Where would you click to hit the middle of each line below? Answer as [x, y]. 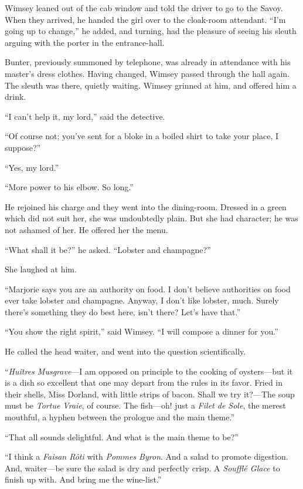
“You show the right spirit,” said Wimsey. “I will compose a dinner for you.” [142, 331]
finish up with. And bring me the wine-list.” [83, 479]
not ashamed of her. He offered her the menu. [86, 229]
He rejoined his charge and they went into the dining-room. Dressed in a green [146, 206]
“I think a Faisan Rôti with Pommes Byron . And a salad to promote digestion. [147, 456]
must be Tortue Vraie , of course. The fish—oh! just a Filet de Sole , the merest [145, 405]
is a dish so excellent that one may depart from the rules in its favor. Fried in [144, 382]
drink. [16, 97]
